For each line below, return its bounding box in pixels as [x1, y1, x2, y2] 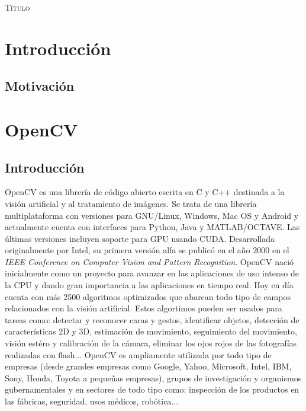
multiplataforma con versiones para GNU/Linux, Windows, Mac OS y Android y [5, 209, 299, 221]
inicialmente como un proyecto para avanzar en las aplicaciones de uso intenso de [5, 267, 299, 279]
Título [5, 1, 30, 13]
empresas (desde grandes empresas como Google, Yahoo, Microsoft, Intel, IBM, [5, 360, 292, 372]
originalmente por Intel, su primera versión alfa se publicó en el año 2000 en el [5, 244, 289, 256]
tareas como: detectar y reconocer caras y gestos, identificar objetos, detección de [5, 313, 299, 326]
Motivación [5, 77, 75, 95]
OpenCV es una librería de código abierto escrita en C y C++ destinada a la [5, 186, 285, 198]
